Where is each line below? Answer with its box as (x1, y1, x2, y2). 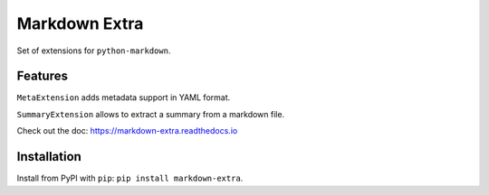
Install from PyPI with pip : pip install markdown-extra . (16, 172, 244, 184)
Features (16, 69, 68, 84)
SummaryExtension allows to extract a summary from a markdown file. (16, 108, 285, 119)
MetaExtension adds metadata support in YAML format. (16, 92, 231, 103)
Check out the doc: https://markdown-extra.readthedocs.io (16, 125, 238, 136)
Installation (16, 149, 81, 164)
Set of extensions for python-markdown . (16, 45, 171, 56)
